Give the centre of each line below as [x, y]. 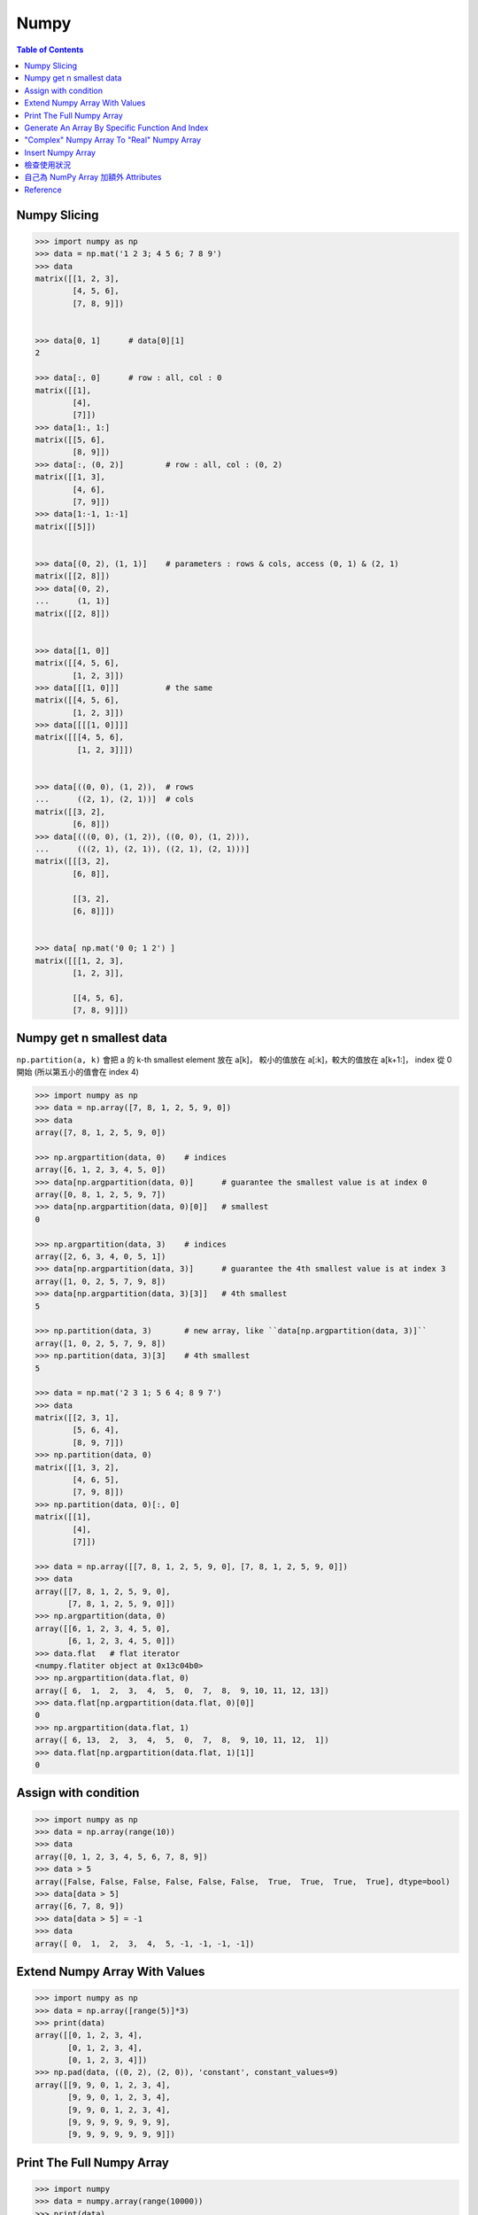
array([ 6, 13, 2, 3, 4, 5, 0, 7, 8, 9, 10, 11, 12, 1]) [182, 1740]
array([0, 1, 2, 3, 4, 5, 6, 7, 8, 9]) [121, 1857]
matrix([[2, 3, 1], [77, 1418]
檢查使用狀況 [47, 165]
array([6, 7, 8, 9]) [79, 1906]
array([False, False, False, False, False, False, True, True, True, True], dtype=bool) [243, 1881]
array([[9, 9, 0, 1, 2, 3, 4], [103, 2085]
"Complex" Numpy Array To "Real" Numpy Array [113, 140]
